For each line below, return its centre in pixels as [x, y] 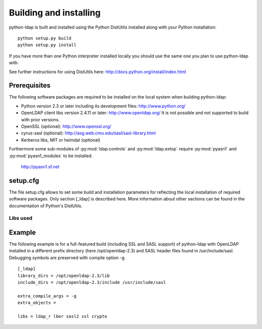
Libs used [21, 218]
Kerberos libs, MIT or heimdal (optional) [61, 140]
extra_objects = [37, 303]
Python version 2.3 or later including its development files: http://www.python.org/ [103, 106]
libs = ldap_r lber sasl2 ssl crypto [63, 316]
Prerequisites [30, 86]
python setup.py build [45, 38]
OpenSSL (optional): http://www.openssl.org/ [66, 126]
